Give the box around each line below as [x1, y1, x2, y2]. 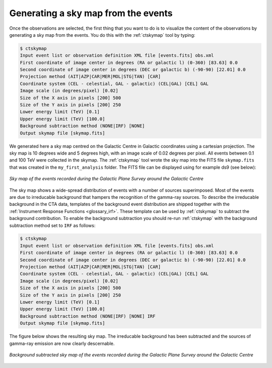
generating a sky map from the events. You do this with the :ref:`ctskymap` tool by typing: [9, 32, 195, 38]
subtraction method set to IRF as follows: [9, 222, 96, 229]
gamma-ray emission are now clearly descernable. [9, 340, 115, 346]
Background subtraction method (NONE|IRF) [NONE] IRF [20, 313, 156, 319]
